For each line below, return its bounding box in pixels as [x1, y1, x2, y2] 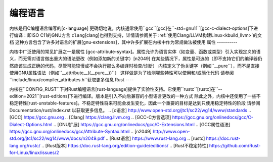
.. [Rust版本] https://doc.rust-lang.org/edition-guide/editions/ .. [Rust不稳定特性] [41, 142, 208, 148]
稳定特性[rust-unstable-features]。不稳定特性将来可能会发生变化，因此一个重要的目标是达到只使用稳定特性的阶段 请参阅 [9, 100, 260, 106]
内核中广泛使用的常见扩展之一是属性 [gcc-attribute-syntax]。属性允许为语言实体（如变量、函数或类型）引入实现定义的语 [9, 48, 261, 55]
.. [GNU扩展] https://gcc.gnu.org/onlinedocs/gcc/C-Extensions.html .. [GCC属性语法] [53, 121, 231, 127]
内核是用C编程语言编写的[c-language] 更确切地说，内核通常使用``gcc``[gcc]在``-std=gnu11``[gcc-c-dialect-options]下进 [9, 25, 258, 31]
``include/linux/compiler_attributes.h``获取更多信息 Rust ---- [9, 77, 134, 83]
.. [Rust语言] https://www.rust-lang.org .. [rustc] [105, 135, 205, 141]
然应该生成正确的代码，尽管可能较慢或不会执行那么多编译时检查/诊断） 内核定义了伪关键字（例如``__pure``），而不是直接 [9, 63, 260, 69]
